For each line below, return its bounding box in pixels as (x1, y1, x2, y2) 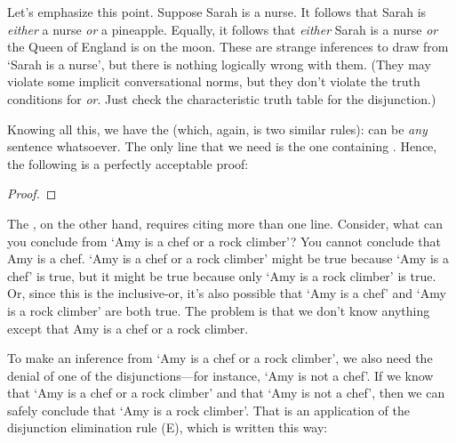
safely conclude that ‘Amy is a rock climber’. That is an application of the (7, 400, 410, 419)
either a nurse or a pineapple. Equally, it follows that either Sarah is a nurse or (7, 20, 438, 38)
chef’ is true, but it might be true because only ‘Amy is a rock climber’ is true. (7, 266, 436, 285)
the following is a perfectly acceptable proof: (7, 154, 249, 173)
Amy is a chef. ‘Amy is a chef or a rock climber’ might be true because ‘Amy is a (7, 249, 449, 268)
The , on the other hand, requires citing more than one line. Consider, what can (7, 213, 443, 232)
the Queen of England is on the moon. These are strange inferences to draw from (7, 37, 449, 56)
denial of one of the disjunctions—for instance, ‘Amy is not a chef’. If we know (7, 366, 434, 384)
